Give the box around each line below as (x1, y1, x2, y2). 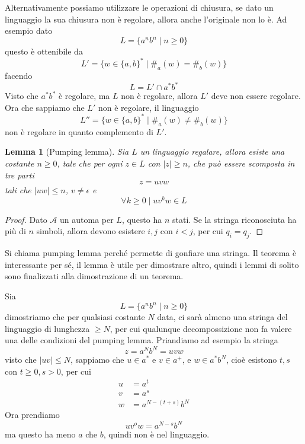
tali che (5, 184, 31, 196)
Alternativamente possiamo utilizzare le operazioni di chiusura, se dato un (5, 1, 274, 13)
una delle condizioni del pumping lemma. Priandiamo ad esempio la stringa (5, 334, 278, 346)
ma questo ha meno (5, 428, 76, 440)
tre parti (5, 168, 34, 181)
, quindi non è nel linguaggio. (103, 428, 210, 440)
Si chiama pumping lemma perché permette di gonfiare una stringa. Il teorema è (5, 247, 297, 259)
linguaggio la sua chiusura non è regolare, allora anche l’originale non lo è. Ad (5, 12, 287, 25)
